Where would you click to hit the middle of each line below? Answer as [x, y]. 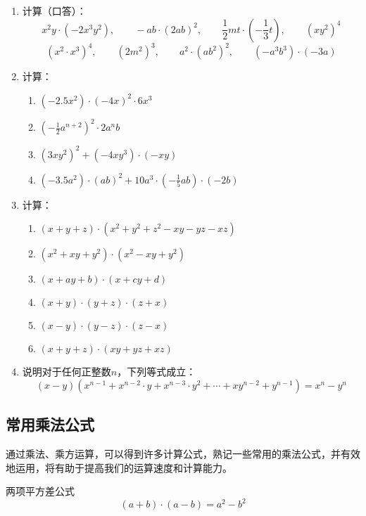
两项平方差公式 [40, 491]
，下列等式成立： [157, 372]
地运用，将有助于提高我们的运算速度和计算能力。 [119, 467]
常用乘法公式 [50, 424]
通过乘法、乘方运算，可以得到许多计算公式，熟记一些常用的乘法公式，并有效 [183, 454]
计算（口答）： [54, 11]
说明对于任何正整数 [67, 372]
